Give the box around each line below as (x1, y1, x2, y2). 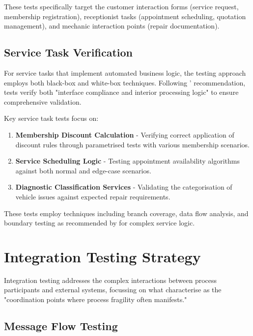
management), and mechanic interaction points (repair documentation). (4, 21, 220, 31)
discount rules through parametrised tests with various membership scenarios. (15, 139, 250, 149)
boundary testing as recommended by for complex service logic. (4, 218, 195, 228)
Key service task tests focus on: (4, 113, 99, 123)
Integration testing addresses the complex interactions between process (4, 275, 217, 285)
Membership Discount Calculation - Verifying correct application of (15, 129, 234, 140)
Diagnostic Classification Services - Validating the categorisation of (15, 182, 232, 192)
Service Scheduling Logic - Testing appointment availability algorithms (15, 156, 240, 166)
